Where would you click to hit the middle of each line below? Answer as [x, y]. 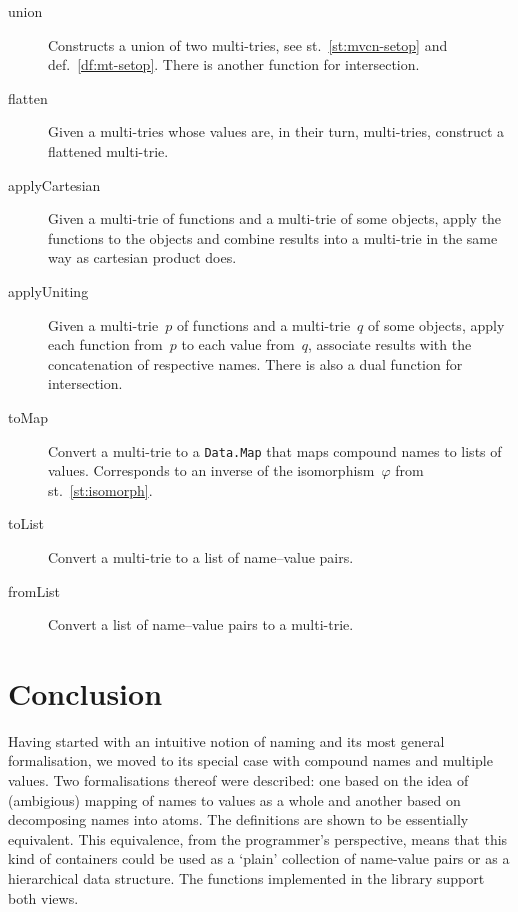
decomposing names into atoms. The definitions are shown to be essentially [238, 819]
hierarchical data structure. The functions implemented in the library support [246, 878]
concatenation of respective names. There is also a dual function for [255, 363]
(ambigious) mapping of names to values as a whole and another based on [234, 799]
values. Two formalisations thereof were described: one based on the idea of [238, 780]
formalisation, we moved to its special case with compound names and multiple [250, 760]
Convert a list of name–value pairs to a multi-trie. [201, 624]
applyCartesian [54, 184]
